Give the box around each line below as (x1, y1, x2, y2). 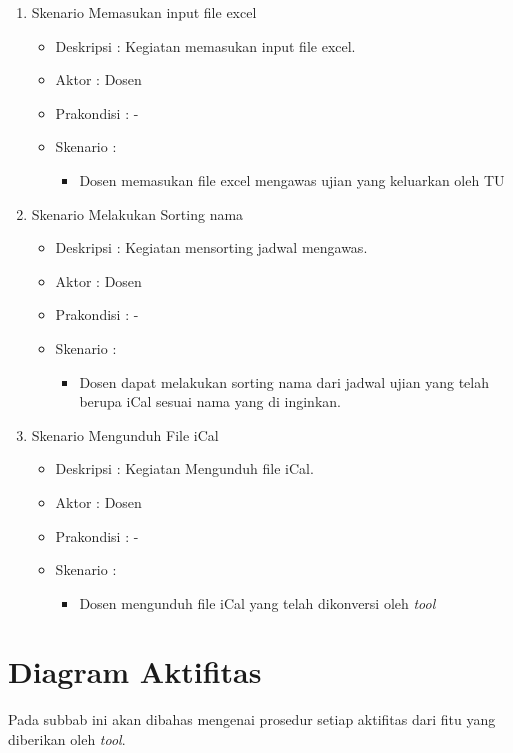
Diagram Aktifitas (8, 651, 262, 692)
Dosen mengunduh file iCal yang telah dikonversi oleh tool (79, 592, 436, 613)
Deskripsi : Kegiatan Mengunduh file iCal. (55, 458, 314, 479)
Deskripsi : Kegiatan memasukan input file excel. (55, 35, 356, 56)
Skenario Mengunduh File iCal (31, 424, 219, 445)
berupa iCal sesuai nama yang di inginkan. (79, 391, 341, 412)
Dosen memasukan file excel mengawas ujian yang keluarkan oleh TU (79, 169, 505, 190)
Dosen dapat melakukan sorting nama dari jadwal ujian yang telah (79, 371, 489, 392)
